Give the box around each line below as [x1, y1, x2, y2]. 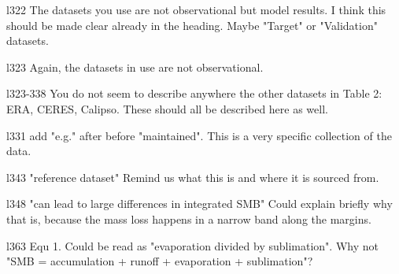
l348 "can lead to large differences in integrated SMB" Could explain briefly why [6, 195, 393, 212]
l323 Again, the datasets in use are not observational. [6, 58, 264, 75]
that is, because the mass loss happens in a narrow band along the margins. [6, 210, 371, 227]
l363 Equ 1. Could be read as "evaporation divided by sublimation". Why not [6, 237, 379, 254]
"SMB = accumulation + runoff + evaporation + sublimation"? [6, 253, 313, 269]
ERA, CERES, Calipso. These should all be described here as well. [6, 100, 328, 117]
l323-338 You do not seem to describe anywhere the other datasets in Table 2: [6, 85, 382, 102]
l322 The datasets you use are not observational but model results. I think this [6, 2, 386, 17]
